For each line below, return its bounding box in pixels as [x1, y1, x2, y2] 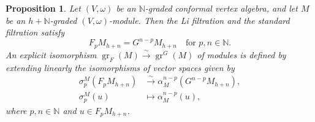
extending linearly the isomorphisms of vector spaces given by [6, 61, 235, 74]
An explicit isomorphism [6, 48, 97, 61]
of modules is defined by [197, 48, 286, 61]
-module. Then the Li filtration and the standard [108, 13, 290, 26]
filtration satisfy [6, 26, 65, 39]
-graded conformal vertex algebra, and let [145, 2, 298, 14]
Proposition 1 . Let [6, 2, 81, 14]
